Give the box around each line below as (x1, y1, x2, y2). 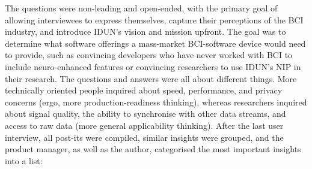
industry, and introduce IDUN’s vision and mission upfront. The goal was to (5, 25, 286, 38)
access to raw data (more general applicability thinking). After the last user (5, 119, 284, 131)
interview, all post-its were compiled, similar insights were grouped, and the (5, 131, 284, 143)
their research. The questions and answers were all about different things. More (5, 72, 297, 84)
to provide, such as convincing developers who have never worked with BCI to (5, 49, 293, 61)
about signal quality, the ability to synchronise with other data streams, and (5, 107, 286, 120)
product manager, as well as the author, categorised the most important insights (5, 143, 301, 155)
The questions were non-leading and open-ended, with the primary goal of (5, 2, 278, 14)
